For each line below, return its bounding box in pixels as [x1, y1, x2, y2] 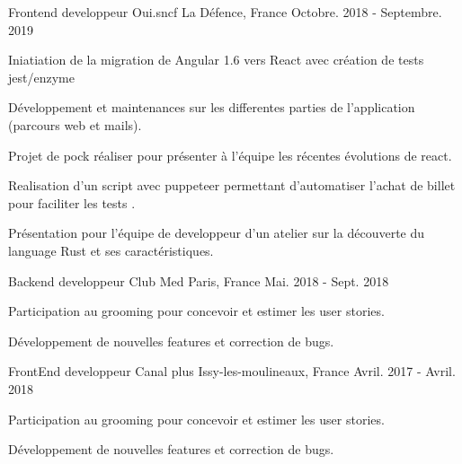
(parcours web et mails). [8, 115, 142, 134]
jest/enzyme [8, 67, 75, 86]
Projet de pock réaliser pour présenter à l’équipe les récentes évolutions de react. [8, 145, 452, 164]
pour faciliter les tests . [8, 193, 136, 212]
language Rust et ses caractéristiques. [8, 241, 214, 259]
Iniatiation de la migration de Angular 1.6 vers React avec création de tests [8, 50, 424, 69]
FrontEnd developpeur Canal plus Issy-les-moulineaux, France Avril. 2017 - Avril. [8, 362, 456, 381]
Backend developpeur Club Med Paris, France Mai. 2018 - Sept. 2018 [8, 271, 389, 290]
